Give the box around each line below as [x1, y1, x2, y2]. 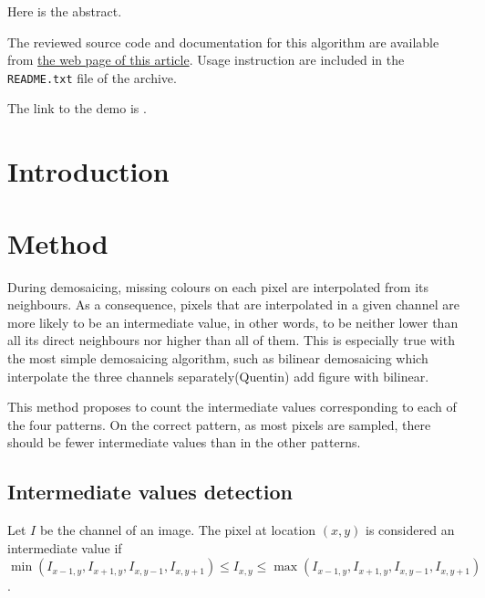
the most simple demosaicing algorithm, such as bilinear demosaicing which [7, 348, 428, 367]
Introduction [7, 152, 170, 190]
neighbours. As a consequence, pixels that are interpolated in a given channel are [7, 295, 459, 314]
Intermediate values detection [7, 477, 294, 506]
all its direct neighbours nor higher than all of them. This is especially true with [7, 330, 455, 350]
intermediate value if [7, 538, 122, 557]
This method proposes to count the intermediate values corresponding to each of [7, 397, 457, 416]
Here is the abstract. [7, 2, 122, 20]
